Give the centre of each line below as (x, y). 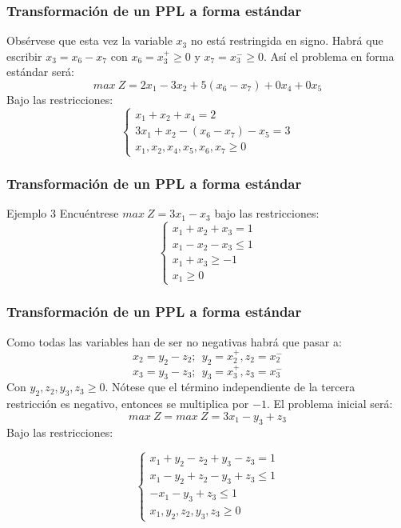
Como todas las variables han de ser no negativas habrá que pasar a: (174, 341)
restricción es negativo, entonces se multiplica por (128, 404)
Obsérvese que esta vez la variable (89, 40)
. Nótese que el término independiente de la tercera (230, 387)
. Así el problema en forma (329, 56)
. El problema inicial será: (330, 404)
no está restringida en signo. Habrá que (287, 40)
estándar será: (41, 72)
